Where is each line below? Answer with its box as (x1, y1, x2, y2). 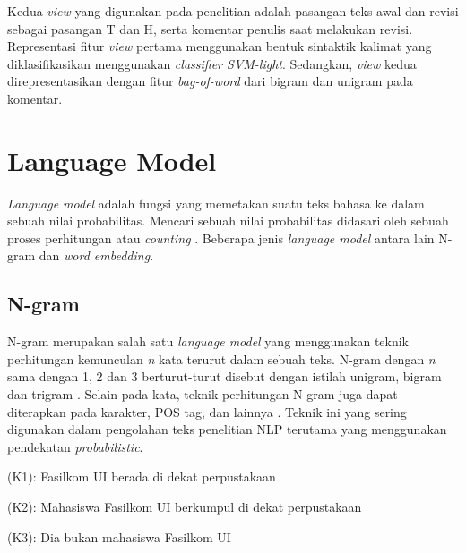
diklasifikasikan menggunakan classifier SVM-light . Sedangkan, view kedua (7, 54, 417, 72)
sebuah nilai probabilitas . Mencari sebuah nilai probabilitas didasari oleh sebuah (7, 211, 449, 230)
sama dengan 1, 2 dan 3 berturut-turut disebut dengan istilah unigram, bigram (7, 367, 442, 386)
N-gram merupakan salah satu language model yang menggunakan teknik (7, 332, 410, 351)
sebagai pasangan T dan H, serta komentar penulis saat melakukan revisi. (7, 19, 413, 38)
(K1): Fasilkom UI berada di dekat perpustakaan (7, 467, 276, 486)
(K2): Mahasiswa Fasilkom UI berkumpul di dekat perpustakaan (7, 498, 362, 516)
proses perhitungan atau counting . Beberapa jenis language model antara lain (7, 228, 435, 247)
